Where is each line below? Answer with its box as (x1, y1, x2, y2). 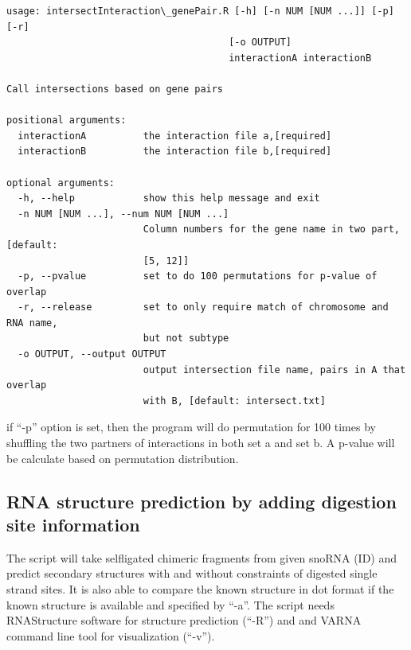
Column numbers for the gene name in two (143, 224, 366, 235)
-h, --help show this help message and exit (18, 193, 320, 204)
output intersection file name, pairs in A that (143, 364, 406, 376)
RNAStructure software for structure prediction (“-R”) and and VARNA (6, 612, 362, 629)
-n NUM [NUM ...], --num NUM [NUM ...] (18, 208, 229, 220)
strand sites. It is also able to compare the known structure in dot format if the (6, 581, 394, 597)
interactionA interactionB (229, 52, 372, 64)
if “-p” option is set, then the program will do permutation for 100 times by (6, 418, 376, 435)
